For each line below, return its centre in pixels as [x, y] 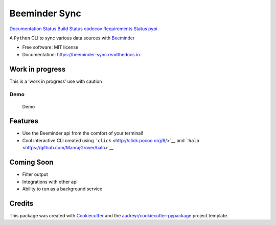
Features [24, 121]
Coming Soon [31, 162]
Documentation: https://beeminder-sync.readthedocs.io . [82, 54]
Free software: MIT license [50, 47]
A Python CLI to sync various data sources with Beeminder [72, 38]
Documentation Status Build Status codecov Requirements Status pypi [84, 29]
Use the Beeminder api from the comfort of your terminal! [83, 133]
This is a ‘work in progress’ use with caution [56, 81]
